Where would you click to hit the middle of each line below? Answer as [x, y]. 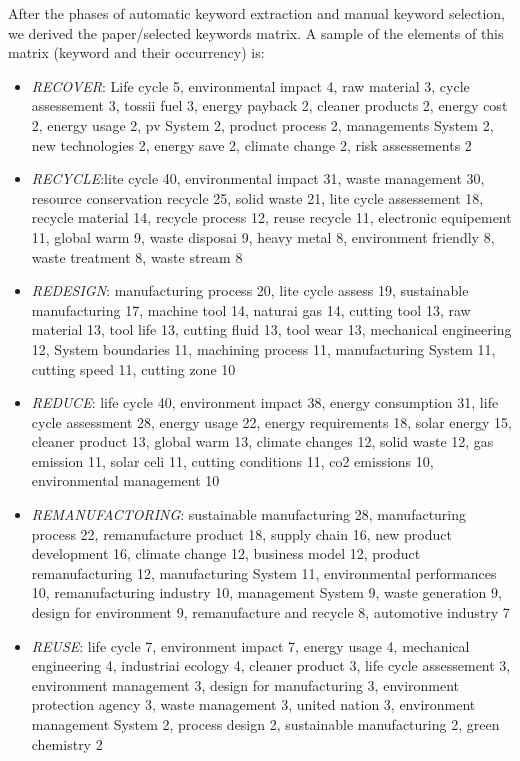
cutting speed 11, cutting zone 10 [133, 368]
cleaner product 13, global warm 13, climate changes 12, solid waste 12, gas [262, 441]
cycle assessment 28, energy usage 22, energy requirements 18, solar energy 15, [271, 421]
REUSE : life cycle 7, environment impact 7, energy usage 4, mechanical [250, 645]
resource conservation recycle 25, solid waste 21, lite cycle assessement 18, [257, 197]
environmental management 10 [125, 480]
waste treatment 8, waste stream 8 [137, 256]
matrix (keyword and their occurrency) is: [136, 52]
